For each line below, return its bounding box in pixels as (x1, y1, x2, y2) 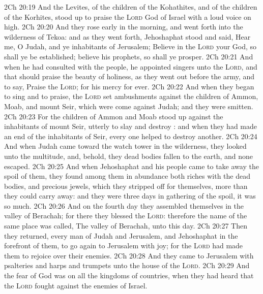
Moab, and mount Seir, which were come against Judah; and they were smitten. (4, 101, 253, 111)
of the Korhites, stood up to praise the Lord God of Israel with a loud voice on (4, 11, 251, 22)
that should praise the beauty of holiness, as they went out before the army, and (4, 71, 255, 82)
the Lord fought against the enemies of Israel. (4, 280, 148, 290)
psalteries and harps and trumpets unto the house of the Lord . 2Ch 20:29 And (4, 260, 250, 271)
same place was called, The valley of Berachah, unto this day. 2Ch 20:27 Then (4, 220, 247, 231)
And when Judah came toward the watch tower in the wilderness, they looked (4, 141, 247, 151)
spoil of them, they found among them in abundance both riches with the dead (4, 171, 251, 181)
